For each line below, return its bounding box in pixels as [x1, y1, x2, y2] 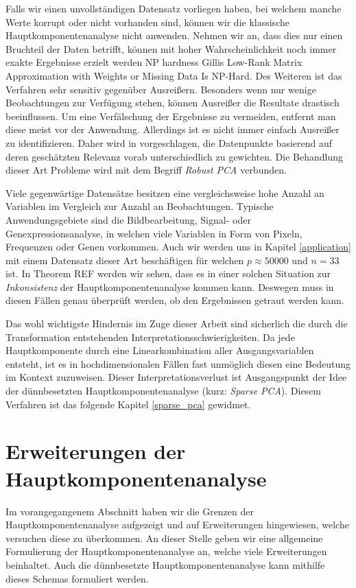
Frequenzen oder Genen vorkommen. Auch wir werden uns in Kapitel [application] [5, 239, 351, 254]
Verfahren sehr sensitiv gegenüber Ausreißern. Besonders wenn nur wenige [5, 82, 316, 96]
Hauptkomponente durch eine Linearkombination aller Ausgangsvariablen [5, 343, 314, 357]
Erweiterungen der [5, 437, 186, 465]
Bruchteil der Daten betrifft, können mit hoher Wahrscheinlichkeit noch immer [5, 41, 337, 56]
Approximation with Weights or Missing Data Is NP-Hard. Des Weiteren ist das [5, 68, 342, 82]
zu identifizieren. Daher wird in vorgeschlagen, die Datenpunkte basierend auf [5, 135, 333, 150]
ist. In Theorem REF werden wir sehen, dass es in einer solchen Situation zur [5, 266, 331, 281]
